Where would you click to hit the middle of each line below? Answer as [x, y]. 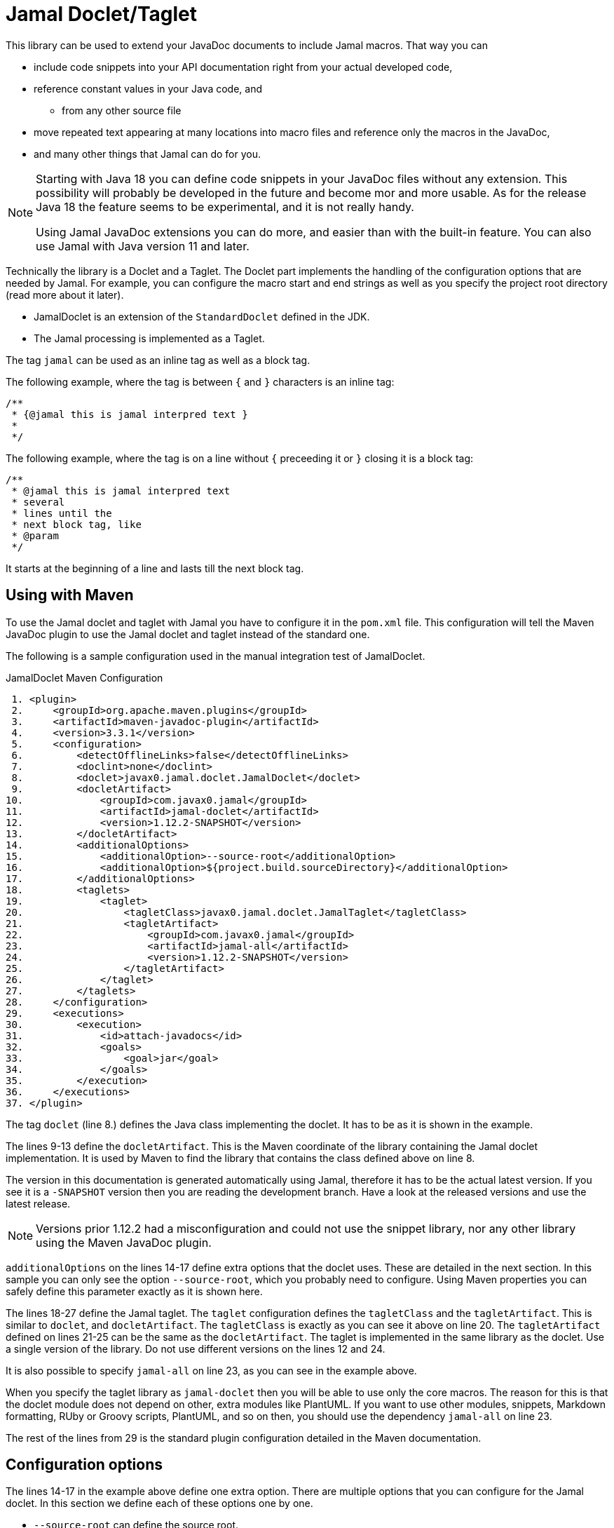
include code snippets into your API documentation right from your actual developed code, [243, 67]
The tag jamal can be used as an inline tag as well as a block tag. [158, 360]
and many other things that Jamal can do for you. [148, 154]
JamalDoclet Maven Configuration [84, 677]
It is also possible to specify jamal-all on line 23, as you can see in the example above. [211, 1370]
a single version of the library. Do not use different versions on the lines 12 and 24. [196, 1348]
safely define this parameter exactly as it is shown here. [134, 1291]
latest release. [38, 1203]
